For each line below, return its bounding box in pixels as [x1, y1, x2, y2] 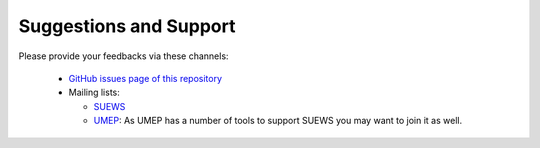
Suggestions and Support [18, 15, 236, 37]
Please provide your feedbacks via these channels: [18, 50, 229, 62]
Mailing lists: [68, 86, 120, 99]
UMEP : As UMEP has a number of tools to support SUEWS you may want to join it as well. [93, 115, 463, 127]
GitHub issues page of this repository [68, 72, 223, 84]
